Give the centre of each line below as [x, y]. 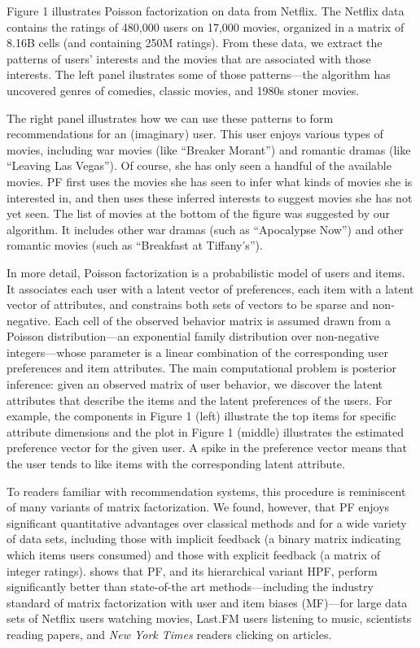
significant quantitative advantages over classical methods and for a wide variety [207, 522]
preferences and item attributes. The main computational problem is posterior [201, 368]
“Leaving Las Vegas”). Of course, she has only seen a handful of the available [199, 165]
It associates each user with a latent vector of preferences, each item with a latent [210, 288]
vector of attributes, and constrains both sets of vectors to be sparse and [188, 304]
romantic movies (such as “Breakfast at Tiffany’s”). [135, 245]
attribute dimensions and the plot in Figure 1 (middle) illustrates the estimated [205, 431]
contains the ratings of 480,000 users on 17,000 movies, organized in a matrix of [206, 26]
